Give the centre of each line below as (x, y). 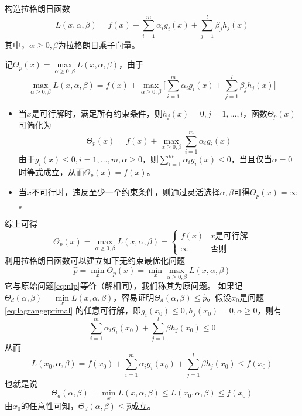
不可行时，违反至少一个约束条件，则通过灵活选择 (126, 192)
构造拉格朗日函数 (37, 8)
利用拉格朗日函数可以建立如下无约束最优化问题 (95, 260)
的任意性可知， (49, 405)
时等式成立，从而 (51, 171)
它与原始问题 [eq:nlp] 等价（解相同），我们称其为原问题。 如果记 (124, 286)
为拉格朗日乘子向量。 (99, 44)
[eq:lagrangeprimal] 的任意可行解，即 (73, 310)
